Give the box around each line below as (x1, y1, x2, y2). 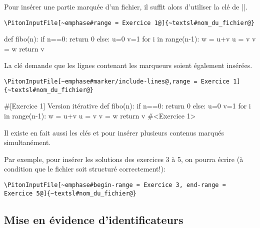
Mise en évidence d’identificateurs (4, 211, 183, 227)
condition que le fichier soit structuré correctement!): (4, 163, 165, 174)
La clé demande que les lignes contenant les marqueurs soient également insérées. (4, 60, 252, 70)
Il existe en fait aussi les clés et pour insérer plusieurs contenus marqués (4, 127, 224, 137)
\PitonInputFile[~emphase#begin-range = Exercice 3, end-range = (4, 181, 226, 188)
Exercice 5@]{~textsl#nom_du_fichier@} (4, 189, 136, 197)
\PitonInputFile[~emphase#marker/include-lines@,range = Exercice (4, 78, 230, 85)
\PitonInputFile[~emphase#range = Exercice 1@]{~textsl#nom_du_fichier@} (4, 19, 255, 26)
